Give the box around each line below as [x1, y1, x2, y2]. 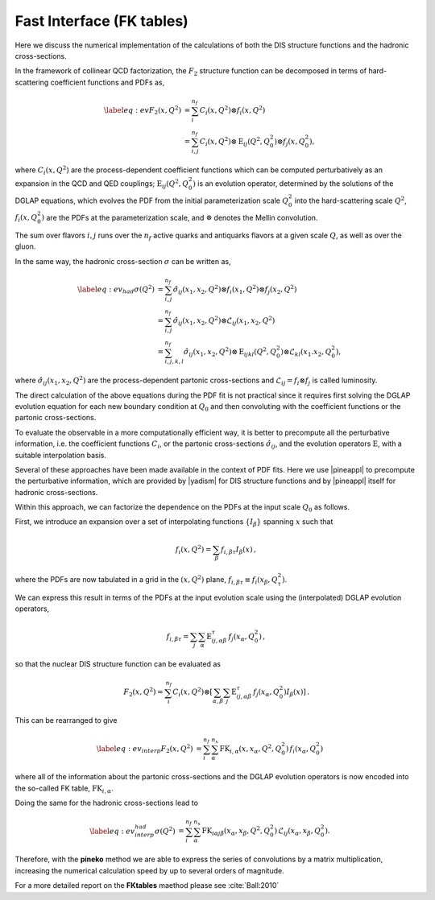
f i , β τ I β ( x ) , [220, 544, 257, 555]
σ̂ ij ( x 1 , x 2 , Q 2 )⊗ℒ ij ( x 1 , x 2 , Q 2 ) [172, 315, 275, 328]
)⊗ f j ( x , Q [274, 137, 305, 148]
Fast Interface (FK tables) [14, 12, 188, 30]
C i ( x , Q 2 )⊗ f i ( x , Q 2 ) [199, 105, 266, 117]
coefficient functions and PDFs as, [50, 77, 165, 87]
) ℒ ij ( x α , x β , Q [274, 826, 321, 837]
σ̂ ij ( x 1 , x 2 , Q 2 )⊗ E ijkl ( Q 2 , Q [183, 346, 277, 358]
